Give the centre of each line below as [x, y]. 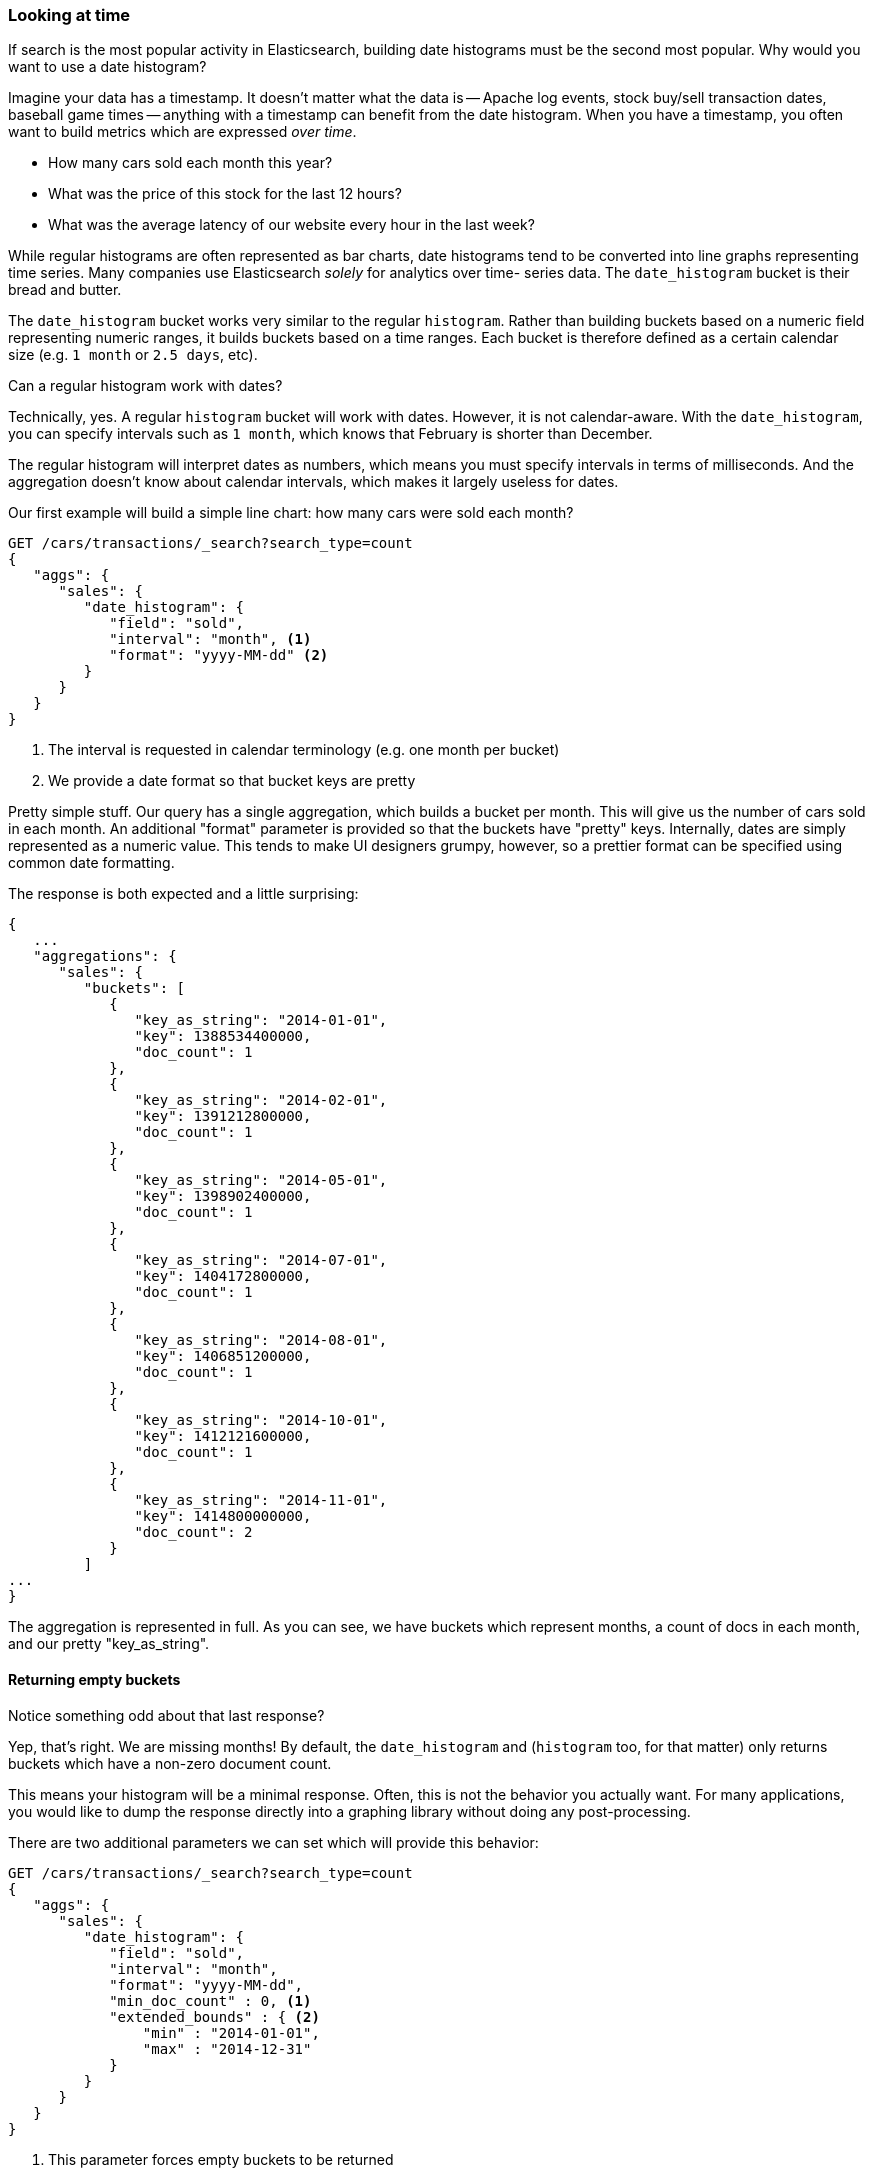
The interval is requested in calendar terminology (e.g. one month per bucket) [304, 750]
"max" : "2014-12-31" [227, 2048]
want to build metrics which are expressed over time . [182, 132]
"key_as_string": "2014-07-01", [261, 1260]
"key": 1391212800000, [223, 1116]
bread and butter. [65, 290]
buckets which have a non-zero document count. [170, 1763]
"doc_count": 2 [193, 1532]
